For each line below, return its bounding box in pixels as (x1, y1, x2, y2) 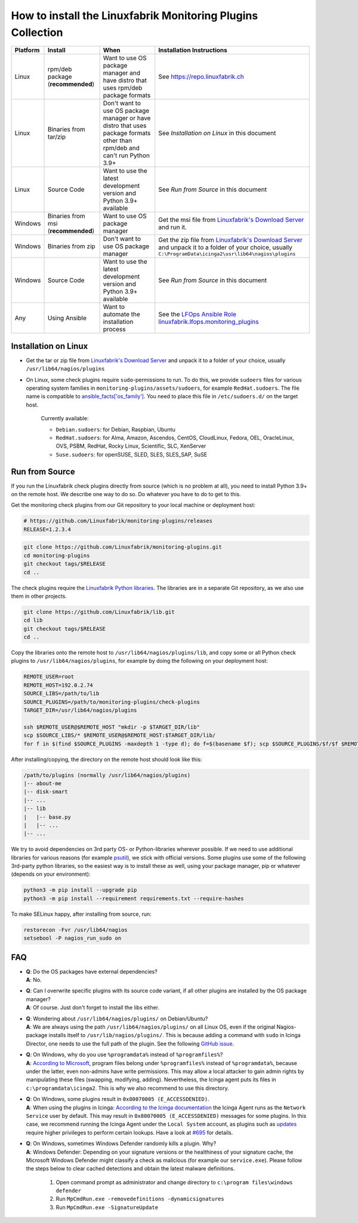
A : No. (26, 976, 42, 983)
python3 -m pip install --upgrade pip (23, 886, 137, 894)
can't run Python (103, 151, 150, 160)
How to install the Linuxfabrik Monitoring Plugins (11, 9, 258, 22)
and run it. (158, 223, 187, 231)
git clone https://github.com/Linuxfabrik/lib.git (23, 609, 175, 615)
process (103, 325, 126, 334)
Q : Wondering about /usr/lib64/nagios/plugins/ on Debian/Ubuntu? (26, 1015, 208, 1022)
